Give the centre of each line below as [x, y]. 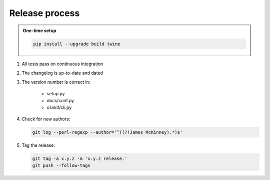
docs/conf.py [60, 101]
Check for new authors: [46, 119]
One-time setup [39, 31]
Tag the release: [38, 145]
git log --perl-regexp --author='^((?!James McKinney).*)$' [107, 132]
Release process [44, 13]
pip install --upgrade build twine [77, 44]
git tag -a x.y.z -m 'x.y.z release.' [80, 158]
